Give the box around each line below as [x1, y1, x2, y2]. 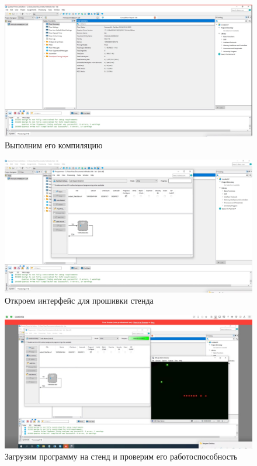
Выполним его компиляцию [5, 139, 103, 151]
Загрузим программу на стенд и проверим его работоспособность [5, 450, 238, 462]
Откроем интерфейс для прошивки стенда [5, 294, 154, 307]
